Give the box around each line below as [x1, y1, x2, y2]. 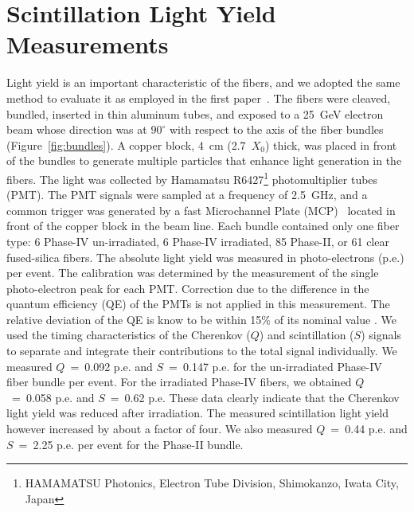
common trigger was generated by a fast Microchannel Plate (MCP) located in [6, 201, 396, 218]
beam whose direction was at [6, 121, 147, 138]
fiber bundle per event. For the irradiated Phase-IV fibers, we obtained [6, 373, 352, 390]
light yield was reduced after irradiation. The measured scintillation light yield [6, 405, 389, 421]
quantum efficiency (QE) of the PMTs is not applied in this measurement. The [6, 295, 390, 312]
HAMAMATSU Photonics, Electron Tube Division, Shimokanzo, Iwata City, [25, 475, 399, 491]
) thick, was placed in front [264, 136, 397, 153]
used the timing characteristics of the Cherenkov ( [6, 326, 251, 343]
